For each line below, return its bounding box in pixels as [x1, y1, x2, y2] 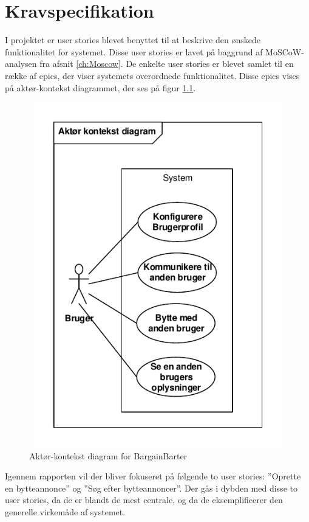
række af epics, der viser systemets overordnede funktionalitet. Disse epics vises [5, 69, 300, 82]
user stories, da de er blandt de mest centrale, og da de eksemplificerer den [5, 493, 283, 506]
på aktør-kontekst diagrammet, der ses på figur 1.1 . [5, 81, 196, 94]
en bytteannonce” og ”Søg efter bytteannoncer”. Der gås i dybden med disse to [5, 481, 297, 494]
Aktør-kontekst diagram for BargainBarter [29, 449, 188, 462]
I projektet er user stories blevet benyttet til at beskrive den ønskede [5, 33, 260, 46]
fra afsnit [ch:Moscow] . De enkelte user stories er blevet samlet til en [39, 57, 294, 70]
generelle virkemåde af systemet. [5, 505, 126, 518]
